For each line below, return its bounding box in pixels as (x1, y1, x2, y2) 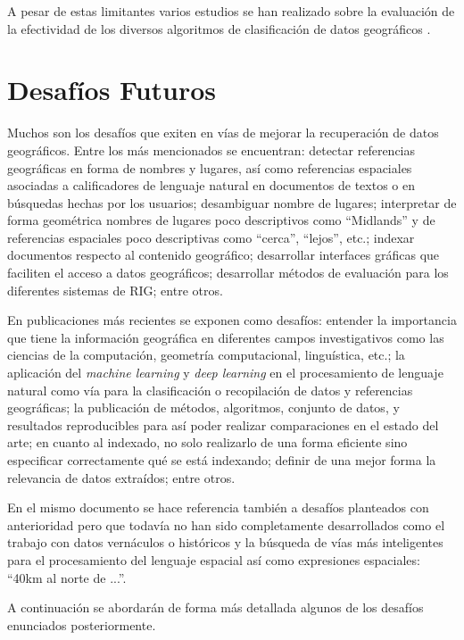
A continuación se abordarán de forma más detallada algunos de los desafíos (7, 598, 424, 617)
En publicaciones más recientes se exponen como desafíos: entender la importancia (7, 311, 457, 329)
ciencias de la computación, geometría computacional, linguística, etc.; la (7, 345, 405, 364)
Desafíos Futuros (7, 71, 217, 108)
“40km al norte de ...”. (7, 568, 127, 586)
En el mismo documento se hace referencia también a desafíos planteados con (7, 498, 429, 517)
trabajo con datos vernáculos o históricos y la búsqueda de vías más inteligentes (7, 533, 443, 552)
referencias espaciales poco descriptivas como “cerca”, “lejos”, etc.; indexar (7, 228, 415, 246)
